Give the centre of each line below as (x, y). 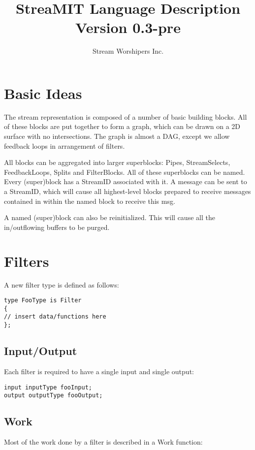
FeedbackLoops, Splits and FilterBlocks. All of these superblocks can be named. (125, 172)
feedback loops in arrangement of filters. (64, 145)
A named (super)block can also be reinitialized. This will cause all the (110, 217)
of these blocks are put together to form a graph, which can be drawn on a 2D (122, 126)
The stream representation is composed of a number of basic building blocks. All (126, 116)
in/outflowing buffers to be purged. (57, 227)
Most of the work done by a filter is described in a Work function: (103, 442)
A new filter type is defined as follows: (62, 284)
